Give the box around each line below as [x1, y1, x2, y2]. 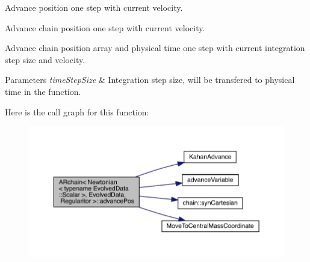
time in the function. [5, 85, 81, 97]
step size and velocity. [5, 53, 85, 65]
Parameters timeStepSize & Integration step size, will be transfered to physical [5, 73, 295, 86]
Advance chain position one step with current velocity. [5, 21, 205, 34]
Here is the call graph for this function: [5, 105, 149, 118]
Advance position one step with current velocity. [5, 1, 183, 13]
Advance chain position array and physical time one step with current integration [5, 41, 305, 54]
